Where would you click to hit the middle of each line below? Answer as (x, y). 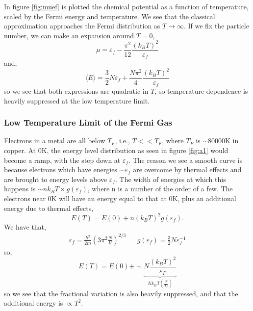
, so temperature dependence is (201, 91)
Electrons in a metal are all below (55, 141)
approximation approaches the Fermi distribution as (82, 26)
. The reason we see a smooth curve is (186, 160)
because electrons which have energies (61, 169)
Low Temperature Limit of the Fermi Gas (88, 122)
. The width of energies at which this (170, 179)
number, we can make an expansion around (69, 35)
